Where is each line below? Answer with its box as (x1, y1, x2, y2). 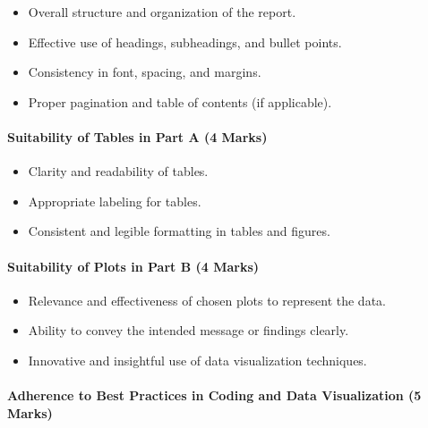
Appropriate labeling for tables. (28, 191, 201, 210)
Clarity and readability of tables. (28, 162, 209, 180)
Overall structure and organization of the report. (28, 3, 296, 21)
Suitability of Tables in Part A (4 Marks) (7, 127, 268, 146)
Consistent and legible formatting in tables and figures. (28, 222, 330, 240)
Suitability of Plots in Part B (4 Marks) (7, 256, 260, 275)
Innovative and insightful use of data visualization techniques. (28, 350, 367, 369)
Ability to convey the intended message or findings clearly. (28, 321, 349, 340)
